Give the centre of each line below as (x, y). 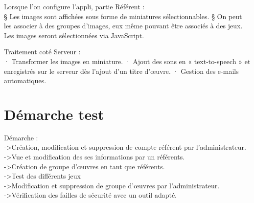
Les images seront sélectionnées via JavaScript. (74, 35)
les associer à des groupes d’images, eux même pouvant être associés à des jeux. (123, 26)
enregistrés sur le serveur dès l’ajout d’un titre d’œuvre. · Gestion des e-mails (121, 71)
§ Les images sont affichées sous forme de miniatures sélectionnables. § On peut (123, 16)
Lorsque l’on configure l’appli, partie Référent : (74, 6)
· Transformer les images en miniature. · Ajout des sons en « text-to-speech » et (127, 61)
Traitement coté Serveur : (42, 52)
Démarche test (54, 114)
